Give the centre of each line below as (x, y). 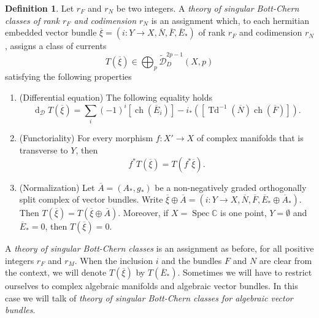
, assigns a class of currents (56, 46)
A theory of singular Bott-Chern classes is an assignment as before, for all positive (159, 248)
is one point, (244, 213)
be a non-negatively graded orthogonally (231, 187)
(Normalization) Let (57, 187)
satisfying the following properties (68, 76)
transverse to (44, 149)
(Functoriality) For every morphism (86, 138)
